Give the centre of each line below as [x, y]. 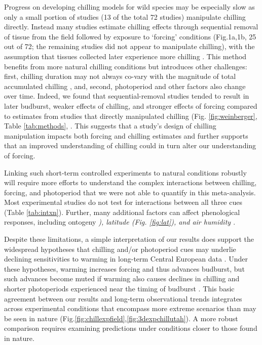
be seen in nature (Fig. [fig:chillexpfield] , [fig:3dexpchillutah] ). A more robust [121, 318]
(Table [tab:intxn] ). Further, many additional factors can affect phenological [122, 212]
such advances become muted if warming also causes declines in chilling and [122, 278]
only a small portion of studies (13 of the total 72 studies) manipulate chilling [125, 16]
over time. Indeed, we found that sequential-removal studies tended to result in [127, 96]
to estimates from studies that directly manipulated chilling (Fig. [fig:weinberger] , [131, 116]
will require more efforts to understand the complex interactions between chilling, [130, 182]
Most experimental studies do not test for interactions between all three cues [123, 202]
